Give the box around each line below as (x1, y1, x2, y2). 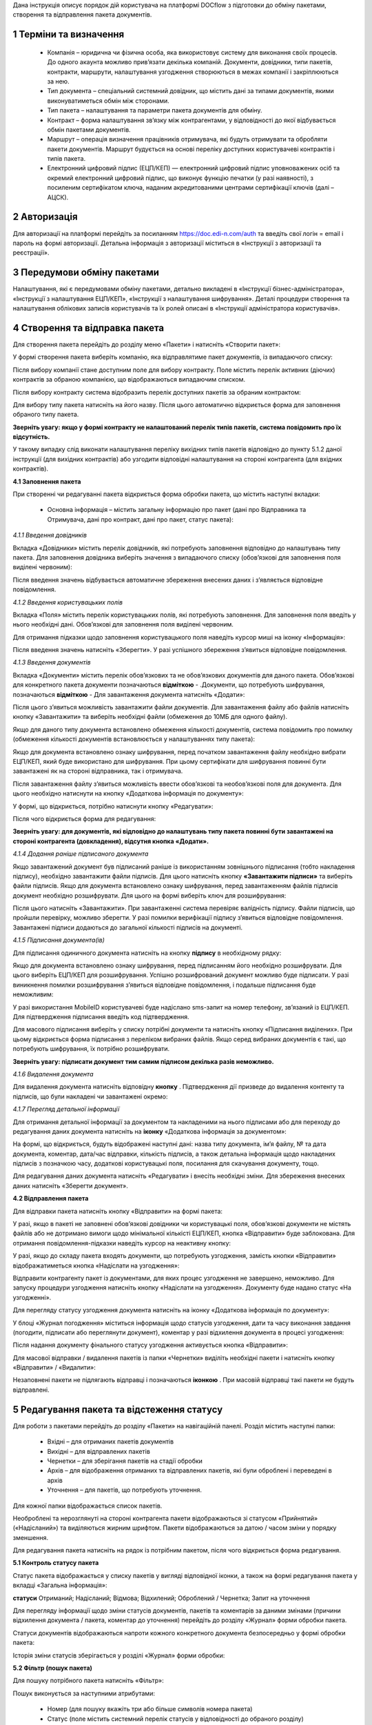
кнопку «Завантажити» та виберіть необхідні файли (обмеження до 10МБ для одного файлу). (12, 713, 287, 721)
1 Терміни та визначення (12, 28, 125, 41)
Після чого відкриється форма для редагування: (12, 814, 156, 822)
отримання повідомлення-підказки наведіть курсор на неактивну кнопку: (12, 1239, 231, 1247)
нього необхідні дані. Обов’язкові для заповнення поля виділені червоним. (12, 620, 234, 629)
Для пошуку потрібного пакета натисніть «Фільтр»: (12, 1677, 165, 1685)
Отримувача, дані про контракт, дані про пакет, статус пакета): (47, 515, 234, 524)
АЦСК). (47, 193, 69, 201)
